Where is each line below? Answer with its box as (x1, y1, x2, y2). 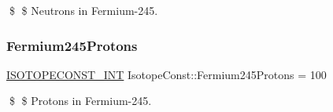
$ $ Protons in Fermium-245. (9, 92, 152, 109)
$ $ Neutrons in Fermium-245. (9, 2, 158, 18)
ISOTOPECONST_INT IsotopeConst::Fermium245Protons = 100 (6, 66, 327, 82)
